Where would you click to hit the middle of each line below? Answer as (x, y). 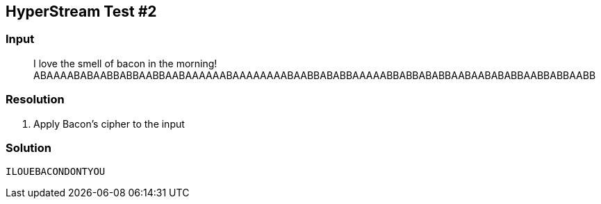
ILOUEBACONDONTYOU (56, 172)
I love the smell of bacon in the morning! (125, 63)
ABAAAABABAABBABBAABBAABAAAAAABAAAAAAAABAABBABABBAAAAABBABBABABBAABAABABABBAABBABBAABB (315, 75)
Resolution (35, 100)
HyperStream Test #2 (81, 11)
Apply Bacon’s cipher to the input (109, 124)
